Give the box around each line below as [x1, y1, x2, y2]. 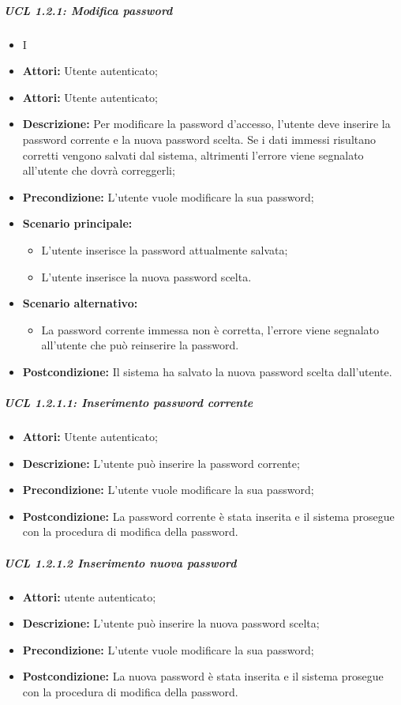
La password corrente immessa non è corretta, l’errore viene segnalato [41, 321, 380, 337]
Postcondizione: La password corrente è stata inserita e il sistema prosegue [22, 507, 395, 524]
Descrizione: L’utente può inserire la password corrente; [22, 454, 300, 471]
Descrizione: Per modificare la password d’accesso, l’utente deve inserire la [22, 115, 391, 132]
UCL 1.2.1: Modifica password [4, 2, 173, 18]
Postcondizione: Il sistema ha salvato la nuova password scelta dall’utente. [22, 363, 392, 379]
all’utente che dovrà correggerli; [22, 162, 175, 179]
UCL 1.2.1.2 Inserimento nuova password [4, 554, 237, 571]
